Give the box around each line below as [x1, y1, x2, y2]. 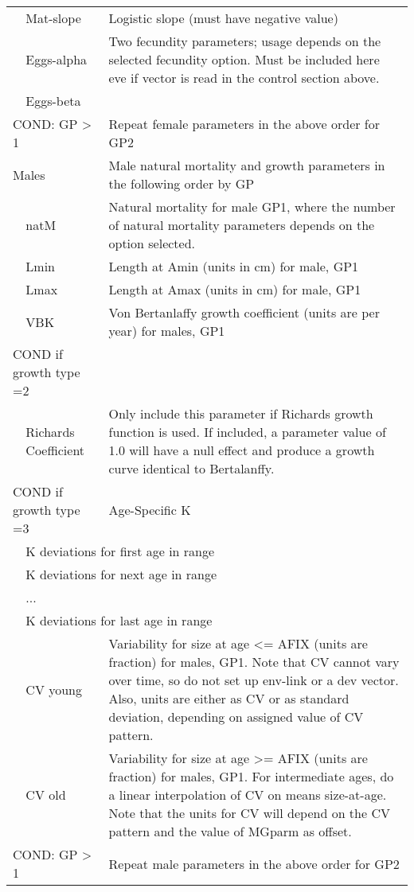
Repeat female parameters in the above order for [108, 115, 381, 133]
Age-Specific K [108, 501, 191, 519]
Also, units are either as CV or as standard [108, 689, 350, 707]
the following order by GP [108, 174, 255, 193]
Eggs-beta [25, 92, 81, 110]
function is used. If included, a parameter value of [108, 423, 386, 441]
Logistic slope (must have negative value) [108, 9, 338, 27]
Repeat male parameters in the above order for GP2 [108, 854, 400, 873]
